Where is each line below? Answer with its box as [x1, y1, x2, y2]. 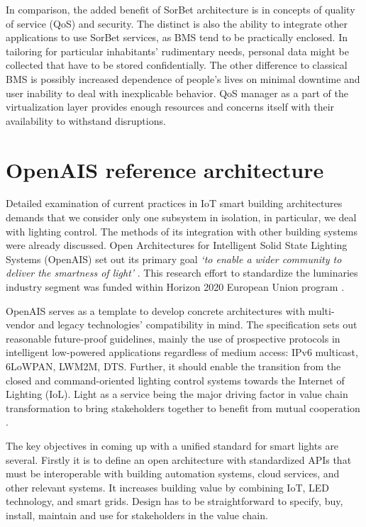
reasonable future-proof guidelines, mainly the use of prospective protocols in [6, 331, 340, 345]
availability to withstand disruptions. [6, 113, 166, 128]
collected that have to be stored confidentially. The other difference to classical [6, 57, 348, 72]
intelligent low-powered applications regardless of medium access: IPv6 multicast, [6, 345, 358, 360]
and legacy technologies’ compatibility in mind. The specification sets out [38, 317, 357, 332]
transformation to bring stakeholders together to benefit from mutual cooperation [6, 400, 360, 415]
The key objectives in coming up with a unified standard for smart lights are [6, 438, 339, 453]
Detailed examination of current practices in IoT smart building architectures [6, 196, 343, 211]
